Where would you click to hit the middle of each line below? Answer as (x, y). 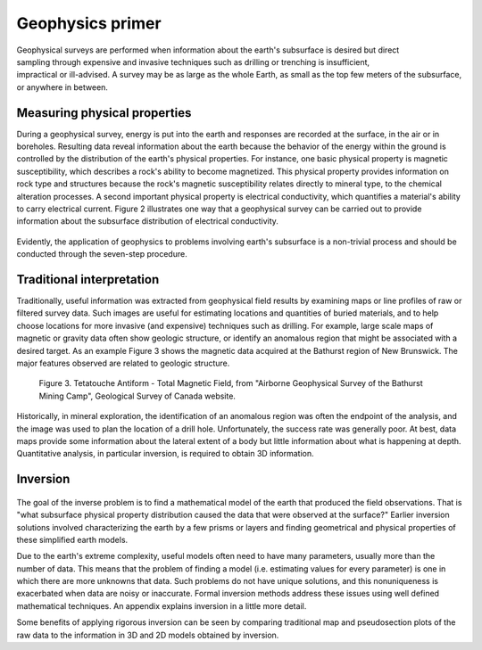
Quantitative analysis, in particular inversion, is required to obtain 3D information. (165, 454)
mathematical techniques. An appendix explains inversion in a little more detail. (162, 605)
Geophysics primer (89, 23)
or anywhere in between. (62, 87)
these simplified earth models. (72, 539)
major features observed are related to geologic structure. (123, 363)
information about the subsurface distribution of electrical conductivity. (147, 221)
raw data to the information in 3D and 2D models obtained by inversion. (148, 635)
